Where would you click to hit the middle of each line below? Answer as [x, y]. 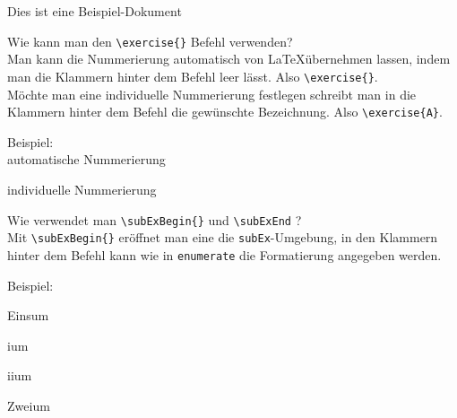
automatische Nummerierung [86, 159]
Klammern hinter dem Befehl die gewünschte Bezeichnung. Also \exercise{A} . [225, 112]
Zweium [29, 405]
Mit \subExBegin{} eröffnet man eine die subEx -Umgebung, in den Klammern [223, 237]
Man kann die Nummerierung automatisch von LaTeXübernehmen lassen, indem [229, 59]
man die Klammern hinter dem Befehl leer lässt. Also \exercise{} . [193, 76]
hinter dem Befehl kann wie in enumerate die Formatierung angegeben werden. [224, 254]
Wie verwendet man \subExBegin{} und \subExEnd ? [155, 219]
